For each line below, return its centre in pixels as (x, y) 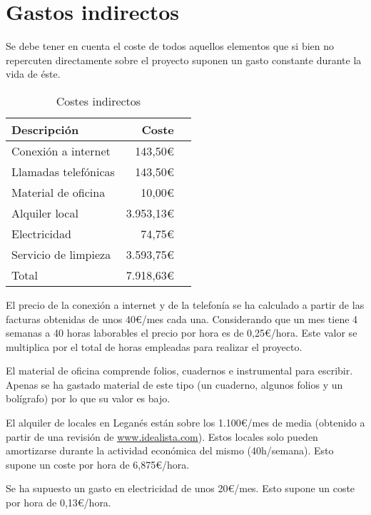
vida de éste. (33, 74)
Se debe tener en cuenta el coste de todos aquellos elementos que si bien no (170, 46)
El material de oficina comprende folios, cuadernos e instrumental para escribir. (179, 371)
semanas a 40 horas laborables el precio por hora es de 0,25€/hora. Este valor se (182, 333)
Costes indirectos (98, 101)
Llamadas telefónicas (63, 171)
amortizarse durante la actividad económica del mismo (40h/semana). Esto (170, 450)
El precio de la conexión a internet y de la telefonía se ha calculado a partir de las (185, 304)
